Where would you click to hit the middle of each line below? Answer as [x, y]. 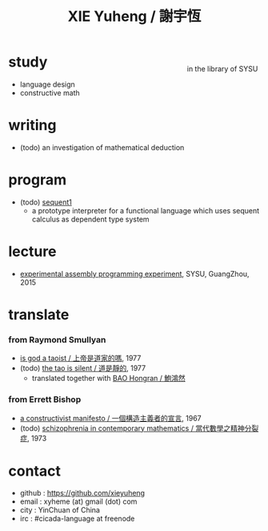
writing [32, 126]
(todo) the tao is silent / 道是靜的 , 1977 [83, 368]
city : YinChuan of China [60, 510]
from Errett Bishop [45, 399]
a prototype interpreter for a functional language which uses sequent [146, 210]
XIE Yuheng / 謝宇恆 [134, 16]
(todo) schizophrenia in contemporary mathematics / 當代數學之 [125, 428]
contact [35, 471]
